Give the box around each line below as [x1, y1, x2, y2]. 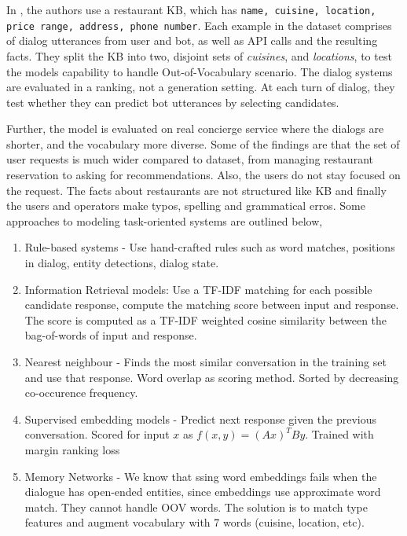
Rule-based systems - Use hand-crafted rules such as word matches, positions [24, 239, 395, 255]
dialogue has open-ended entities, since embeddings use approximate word [24, 483, 381, 500]
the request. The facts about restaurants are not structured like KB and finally [6, 182, 387, 198]
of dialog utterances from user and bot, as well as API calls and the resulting [6, 32, 378, 49]
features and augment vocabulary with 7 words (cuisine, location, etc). [24, 514, 365, 530]
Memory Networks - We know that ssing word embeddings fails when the [24, 468, 377, 484]
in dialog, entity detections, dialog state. [24, 255, 219, 271]
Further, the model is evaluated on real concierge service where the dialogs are [6, 120, 384, 137]
